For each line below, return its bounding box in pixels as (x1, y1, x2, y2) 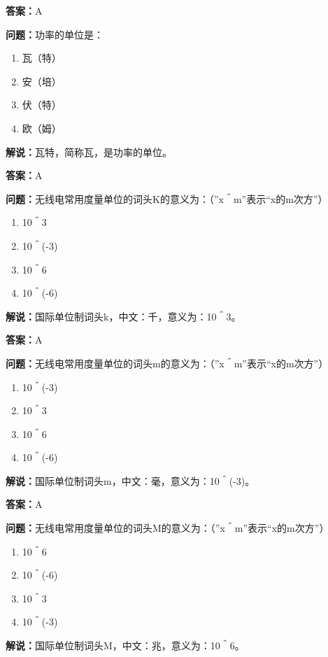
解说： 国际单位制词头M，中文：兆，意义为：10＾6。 (6, 638, 245, 653)
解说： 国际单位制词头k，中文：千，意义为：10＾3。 (6, 309, 241, 323)
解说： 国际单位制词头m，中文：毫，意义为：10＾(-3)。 (6, 473, 255, 488)
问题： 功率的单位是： (6, 27, 104, 41)
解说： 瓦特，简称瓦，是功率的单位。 (6, 144, 172, 159)
